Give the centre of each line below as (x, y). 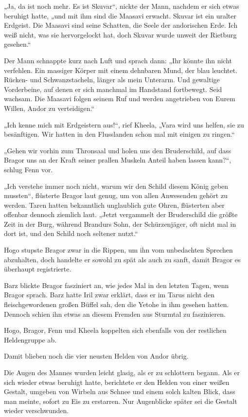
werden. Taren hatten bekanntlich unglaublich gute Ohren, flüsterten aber (114, 205)
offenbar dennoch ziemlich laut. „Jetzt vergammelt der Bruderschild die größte (121, 214)
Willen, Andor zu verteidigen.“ (49, 108)
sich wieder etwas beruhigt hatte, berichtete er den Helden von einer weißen (117, 382)
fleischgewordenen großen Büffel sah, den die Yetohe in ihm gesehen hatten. (116, 304)
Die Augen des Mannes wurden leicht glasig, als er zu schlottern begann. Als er (122, 372)
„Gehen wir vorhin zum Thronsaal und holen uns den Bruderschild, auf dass (118, 150)
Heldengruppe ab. (30, 339)
